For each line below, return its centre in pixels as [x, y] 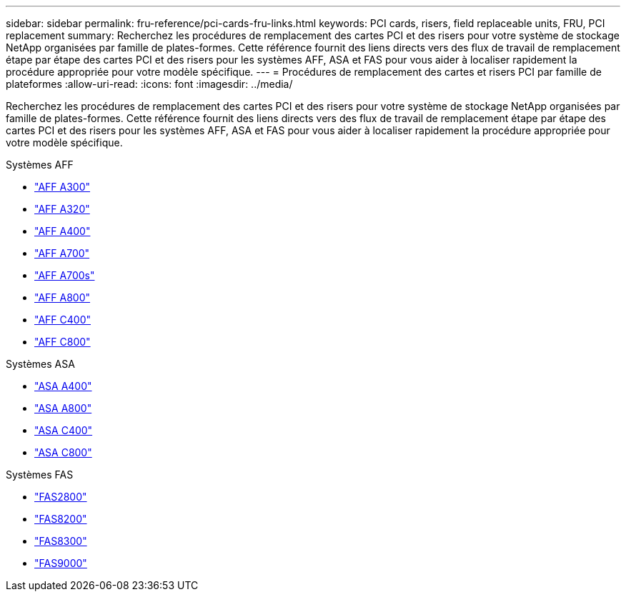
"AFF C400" [63, 320]
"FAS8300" [61, 541]
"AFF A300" [63, 187]
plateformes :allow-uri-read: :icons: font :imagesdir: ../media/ [149, 84]
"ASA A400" [63, 386]
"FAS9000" [61, 563]
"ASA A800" [63, 408]
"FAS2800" [61, 497]
